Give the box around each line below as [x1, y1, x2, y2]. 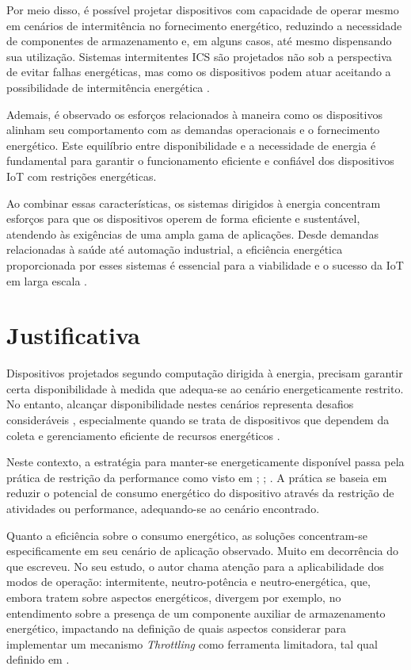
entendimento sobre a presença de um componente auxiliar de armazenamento [6, 604, 386, 621]
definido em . [6, 651, 70, 668]
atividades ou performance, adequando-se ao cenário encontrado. [6, 500, 320, 516]
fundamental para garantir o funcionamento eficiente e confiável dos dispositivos [6, 152, 394, 169]
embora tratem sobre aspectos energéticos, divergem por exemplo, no [6, 588, 341, 605]
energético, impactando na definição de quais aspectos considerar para [6, 620, 347, 637]
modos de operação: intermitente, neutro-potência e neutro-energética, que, [6, 573, 371, 590]
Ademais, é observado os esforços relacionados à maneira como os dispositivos [6, 105, 382, 122]
